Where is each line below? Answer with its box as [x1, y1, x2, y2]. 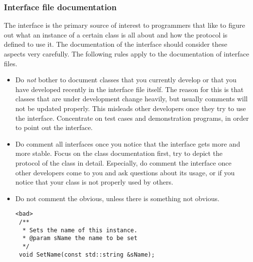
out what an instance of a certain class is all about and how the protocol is [4, 29, 228, 39]
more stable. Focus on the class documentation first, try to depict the [15, 148, 223, 158]
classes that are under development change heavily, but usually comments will [15, 94, 248, 104]
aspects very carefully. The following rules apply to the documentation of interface [4, 49, 250, 58]
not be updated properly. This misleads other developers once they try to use [15, 103, 246, 113]
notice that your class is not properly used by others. [15, 177, 173, 187]
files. [4, 58, 18, 68]
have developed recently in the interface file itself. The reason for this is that [15, 84, 244, 94]
